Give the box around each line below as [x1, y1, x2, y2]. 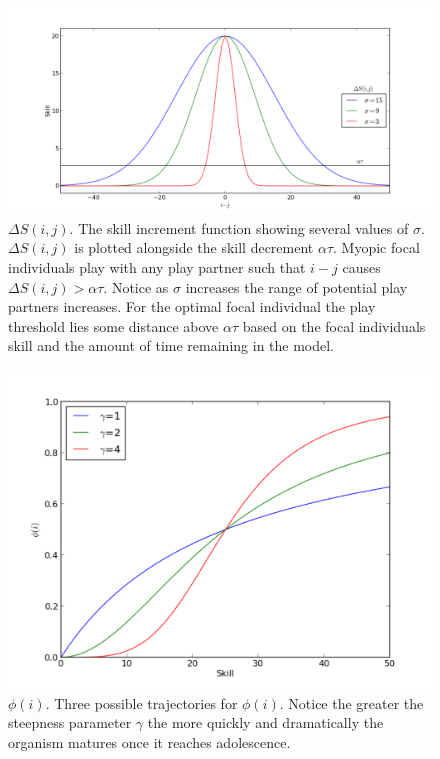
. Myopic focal [333, 237, 420, 258]
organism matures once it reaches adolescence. [8, 731, 291, 752]
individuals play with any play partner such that [8, 256, 306, 277]
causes [342, 256, 381, 277]
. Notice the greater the [279, 692, 424, 713]
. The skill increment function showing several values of [69, 217, 409, 238]
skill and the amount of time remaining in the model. [8, 335, 335, 356]
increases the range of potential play [185, 276, 408, 297]
